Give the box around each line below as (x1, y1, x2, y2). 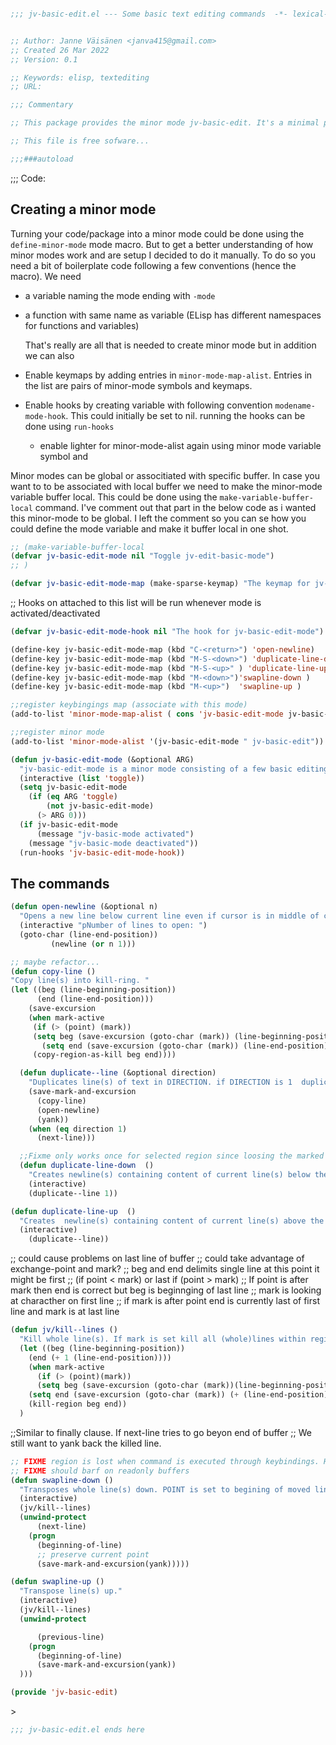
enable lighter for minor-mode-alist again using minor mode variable (39, 439, 322, 451)
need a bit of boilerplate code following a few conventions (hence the (10, 259, 297, 271)
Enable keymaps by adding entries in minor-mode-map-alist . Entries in (24, 369, 313, 381)
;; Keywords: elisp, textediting (10, 72, 150, 83)
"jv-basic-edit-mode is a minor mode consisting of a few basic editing (19, 764, 329, 774)
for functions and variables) (24, 319, 140, 331)
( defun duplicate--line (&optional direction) (19, 1068, 217, 1078)
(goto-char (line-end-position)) (19, 929, 159, 940)
